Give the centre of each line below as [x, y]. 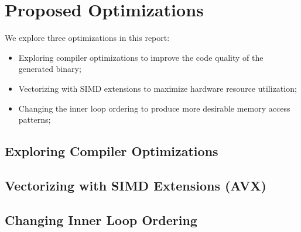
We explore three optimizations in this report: [87, 38]
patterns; [35, 120]
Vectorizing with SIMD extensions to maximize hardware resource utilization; [158, 88]
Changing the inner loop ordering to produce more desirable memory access [154, 108]
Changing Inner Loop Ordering [101, 219]
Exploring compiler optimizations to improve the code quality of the [141, 57]
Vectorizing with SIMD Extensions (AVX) [136, 185]
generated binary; [50, 69]
